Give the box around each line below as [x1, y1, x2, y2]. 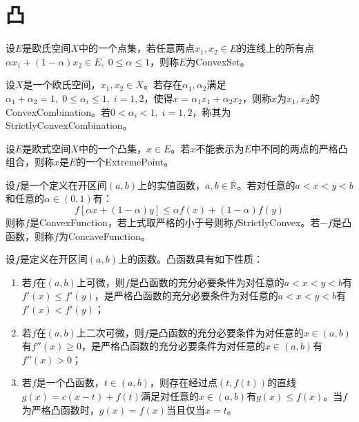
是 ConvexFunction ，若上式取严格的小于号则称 [29, 215, 233, 230]
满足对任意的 [140, 389, 199, 403]
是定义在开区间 [19, 252, 88, 266]
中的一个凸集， [78, 141, 146, 155]
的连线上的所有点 [237, 41, 315, 55]
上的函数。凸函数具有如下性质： [118, 252, 263, 266]
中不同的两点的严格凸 [251, 141, 348, 155]
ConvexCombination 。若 [6, 104, 111, 119]
